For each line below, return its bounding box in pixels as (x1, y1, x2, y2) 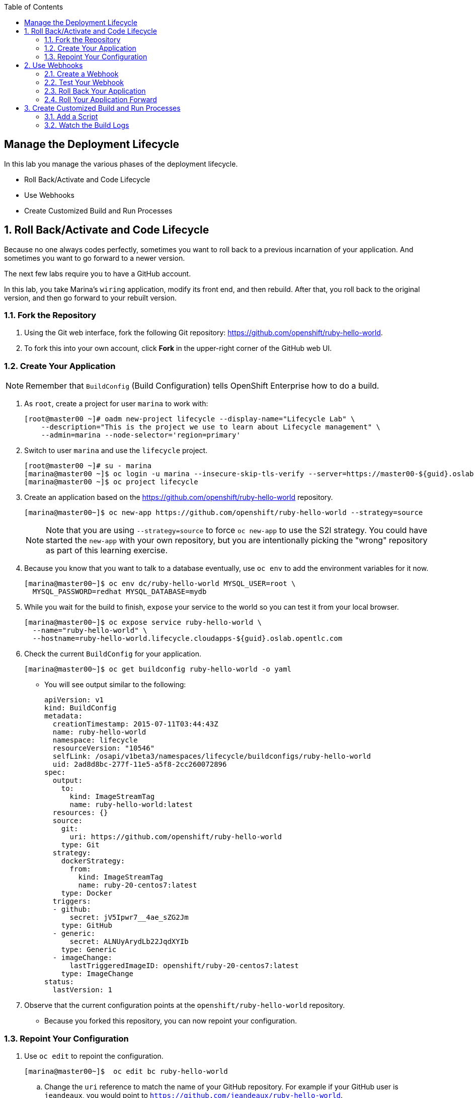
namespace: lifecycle (52, 736, 138, 745)
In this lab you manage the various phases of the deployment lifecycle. (4, 159, 238, 168)
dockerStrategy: (61, 857, 125, 865)
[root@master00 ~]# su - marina (24, 462, 151, 470)
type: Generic (61, 945, 117, 954)
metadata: (44, 712, 83, 720)
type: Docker (61, 889, 112, 898)
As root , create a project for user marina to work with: (24, 399, 208, 408)
